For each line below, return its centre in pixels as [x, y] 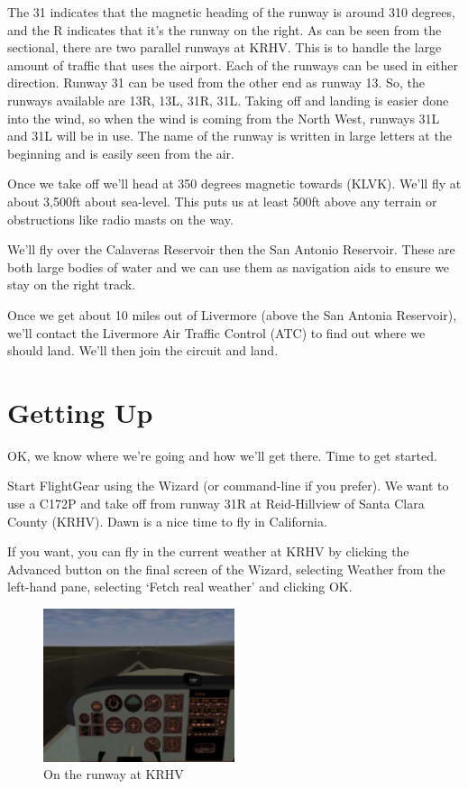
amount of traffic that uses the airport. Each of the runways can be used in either [233, 64]
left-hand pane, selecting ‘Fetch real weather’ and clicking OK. [180, 587]
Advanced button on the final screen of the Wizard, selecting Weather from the [226, 569]
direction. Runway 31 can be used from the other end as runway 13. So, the [216, 83]
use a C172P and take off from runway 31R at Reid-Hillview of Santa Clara [216, 503]
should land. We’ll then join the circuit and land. [143, 350]
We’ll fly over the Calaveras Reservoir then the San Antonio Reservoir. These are [231, 249]
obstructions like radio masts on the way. [120, 219]
